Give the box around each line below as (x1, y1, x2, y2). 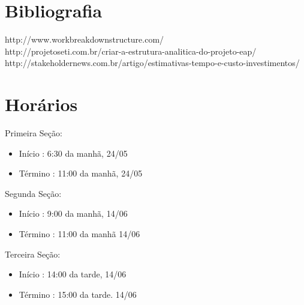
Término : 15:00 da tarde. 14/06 (19, 288, 137, 300)
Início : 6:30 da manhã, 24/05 (19, 146, 128, 159)
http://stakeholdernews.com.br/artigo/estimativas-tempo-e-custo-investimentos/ (5, 56, 300, 69)
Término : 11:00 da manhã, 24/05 (19, 167, 143, 180)
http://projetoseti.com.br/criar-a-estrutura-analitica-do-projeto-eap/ (5, 44, 257, 57)
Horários (5, 92, 78, 116)
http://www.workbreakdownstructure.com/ (5, 33, 164, 46)
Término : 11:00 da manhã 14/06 (19, 228, 140, 240)
